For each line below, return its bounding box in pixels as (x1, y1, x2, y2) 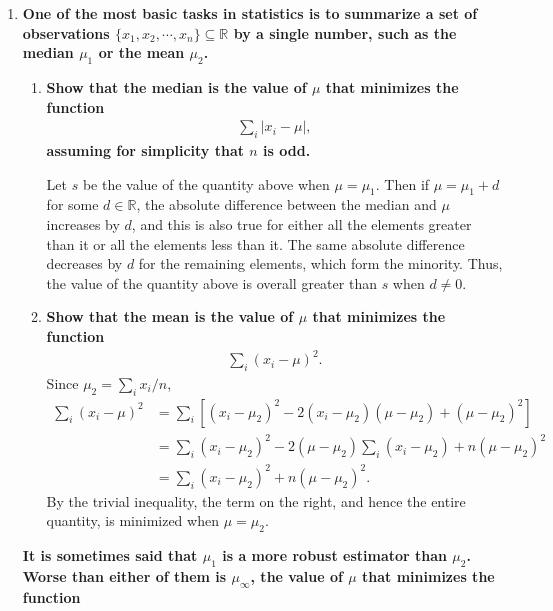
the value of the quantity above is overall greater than (46, 272, 377, 293)
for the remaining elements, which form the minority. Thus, (138, 253, 503, 274)
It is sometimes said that (22, 545, 198, 566)
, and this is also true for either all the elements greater (131, 213, 472, 234)
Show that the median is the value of (46, 76, 307, 97)
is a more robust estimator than (222, 545, 447, 566)
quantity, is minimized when (46, 510, 219, 531)
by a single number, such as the (233, 22, 457, 43)
